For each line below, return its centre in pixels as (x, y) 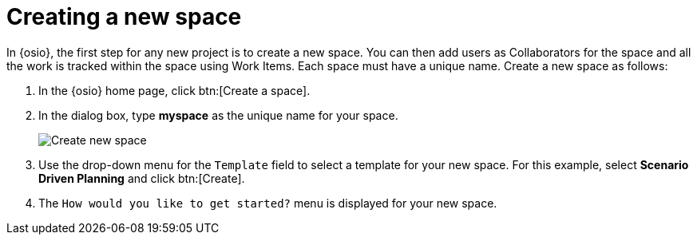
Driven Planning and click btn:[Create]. (142, 178)
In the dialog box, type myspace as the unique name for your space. (218, 115)
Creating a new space (124, 17)
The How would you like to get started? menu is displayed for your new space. (268, 203)
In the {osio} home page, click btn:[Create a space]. (174, 90)
